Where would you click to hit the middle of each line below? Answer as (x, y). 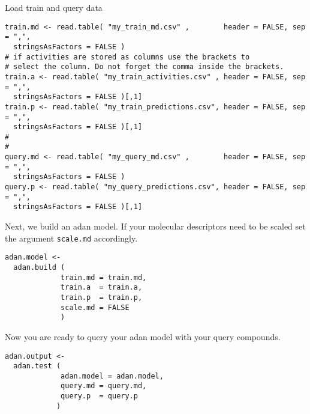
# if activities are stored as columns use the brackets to (127, 57)
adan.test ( (37, 366)
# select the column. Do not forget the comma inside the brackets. (145, 67)
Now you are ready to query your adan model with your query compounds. (143, 336)
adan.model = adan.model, (112, 376)
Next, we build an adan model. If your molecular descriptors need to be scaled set (155, 226)
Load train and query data (54, 7)
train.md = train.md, (104, 277)
